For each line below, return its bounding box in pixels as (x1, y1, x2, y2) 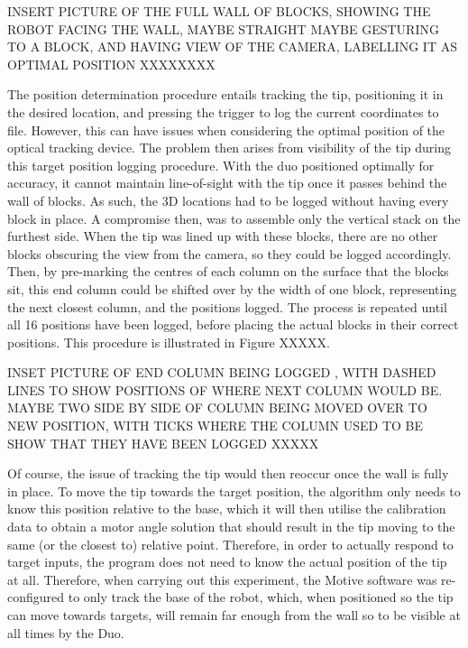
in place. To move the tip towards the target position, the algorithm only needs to (7, 481, 461, 500)
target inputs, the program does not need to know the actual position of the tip (7, 552, 447, 571)
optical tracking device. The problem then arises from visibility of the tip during (7, 138, 452, 157)
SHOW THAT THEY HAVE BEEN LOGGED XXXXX (7, 433, 319, 452)
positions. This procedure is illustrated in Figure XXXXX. (7, 332, 330, 351)
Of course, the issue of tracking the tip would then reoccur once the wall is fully (7, 464, 449, 483)
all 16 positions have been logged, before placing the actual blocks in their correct (7, 315, 459, 334)
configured (7, 588, 65, 606)
